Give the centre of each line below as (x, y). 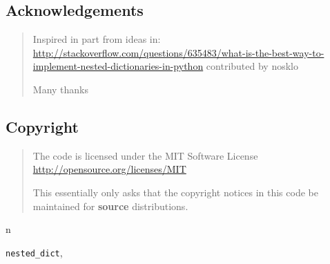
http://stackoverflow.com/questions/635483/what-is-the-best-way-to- (178, 52)
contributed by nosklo (252, 66)
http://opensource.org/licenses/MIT (109, 169)
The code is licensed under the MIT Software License (145, 155)
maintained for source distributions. (110, 206)
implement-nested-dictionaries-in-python (118, 66)
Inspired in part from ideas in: (97, 39)
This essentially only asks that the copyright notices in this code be (175, 192)
